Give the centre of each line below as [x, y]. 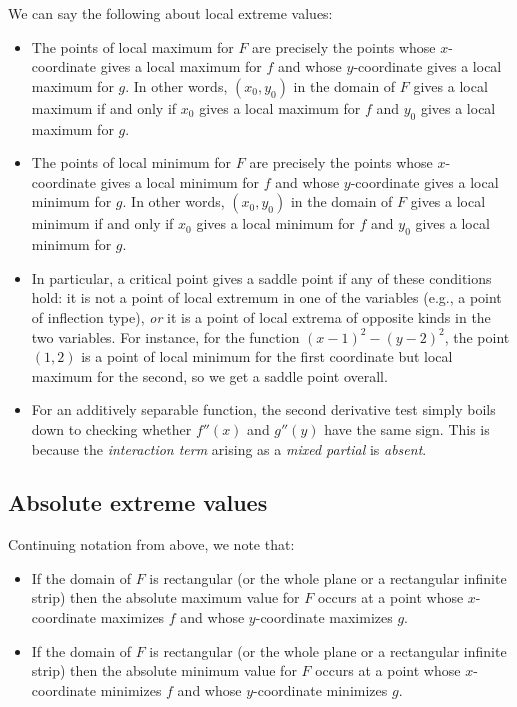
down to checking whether [111, 428]
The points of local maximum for [132, 46]
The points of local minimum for [131, 162]
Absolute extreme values [138, 502]
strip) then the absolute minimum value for [164, 670]
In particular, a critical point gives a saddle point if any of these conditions [261, 277]
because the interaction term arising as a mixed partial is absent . [229, 448]
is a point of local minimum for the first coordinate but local [267, 356]
